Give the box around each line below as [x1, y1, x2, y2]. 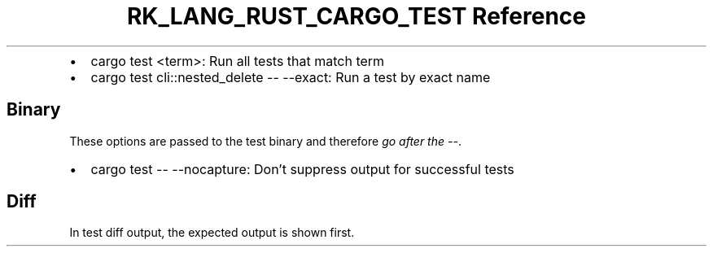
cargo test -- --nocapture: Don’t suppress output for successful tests [90, 160, 514, 177]
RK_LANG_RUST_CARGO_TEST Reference [126, 2, 587, 30]
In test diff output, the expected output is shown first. [69, 225, 355, 240]
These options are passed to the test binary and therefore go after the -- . [69, 133, 461, 148]
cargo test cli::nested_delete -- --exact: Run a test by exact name [90, 68, 491, 85]
